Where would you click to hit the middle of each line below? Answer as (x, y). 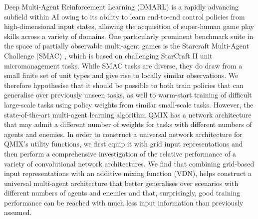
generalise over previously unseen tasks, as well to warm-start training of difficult (128, 95)
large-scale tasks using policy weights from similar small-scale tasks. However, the (129, 104)
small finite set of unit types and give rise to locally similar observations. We (121, 75)
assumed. (18, 212)
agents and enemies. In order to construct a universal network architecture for (123, 134)
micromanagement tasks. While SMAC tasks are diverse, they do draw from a (123, 65)
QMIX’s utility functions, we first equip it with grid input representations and (124, 144)
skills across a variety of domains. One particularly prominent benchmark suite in (129, 36)
